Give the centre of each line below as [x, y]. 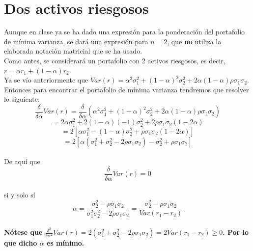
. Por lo [236, 232]
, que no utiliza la [194, 41]
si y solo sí [20, 195]
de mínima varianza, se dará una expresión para [76, 41]
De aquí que [22, 161]
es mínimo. [66, 243]
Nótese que [23, 232]
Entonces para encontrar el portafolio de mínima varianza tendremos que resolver [126, 89]
